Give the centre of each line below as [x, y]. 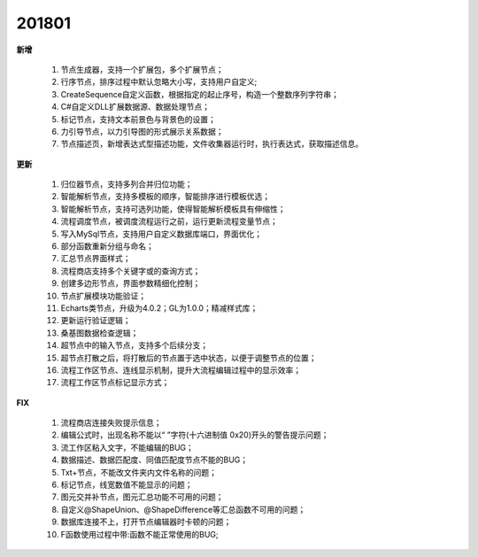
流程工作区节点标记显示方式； [115, 383]
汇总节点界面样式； [96, 259]
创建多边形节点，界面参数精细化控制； [131, 283]
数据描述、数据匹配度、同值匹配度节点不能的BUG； [154, 460]
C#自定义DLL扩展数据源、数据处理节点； [135, 107]
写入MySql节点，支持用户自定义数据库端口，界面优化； [162, 234]
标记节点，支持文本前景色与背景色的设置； [138, 119]
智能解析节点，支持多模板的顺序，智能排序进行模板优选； [165, 197]
